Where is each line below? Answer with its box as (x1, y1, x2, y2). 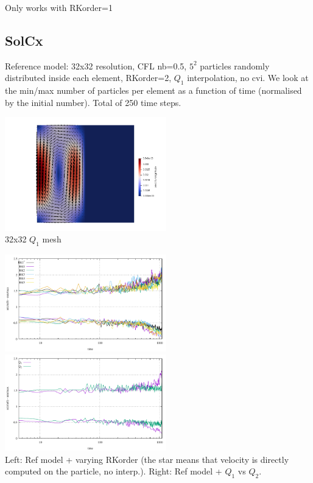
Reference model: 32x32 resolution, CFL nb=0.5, (5, 59, 187, 72)
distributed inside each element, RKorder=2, (5, 71, 172, 84)
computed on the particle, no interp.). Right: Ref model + (5, 465, 222, 478)
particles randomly (200, 59, 270, 72)
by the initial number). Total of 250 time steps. (5, 96, 181, 108)
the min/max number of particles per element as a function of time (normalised (5, 84, 302, 97)
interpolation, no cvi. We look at (187, 71, 309, 84)
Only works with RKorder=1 (5, 1, 113, 13)
